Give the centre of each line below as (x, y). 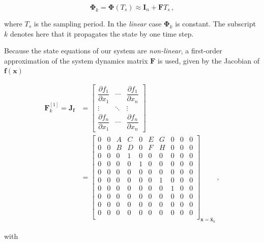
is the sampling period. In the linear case (98, 23)
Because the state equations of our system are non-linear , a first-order (113, 51)
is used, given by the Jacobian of (209, 60)
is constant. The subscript (215, 23)
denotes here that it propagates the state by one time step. (102, 33)
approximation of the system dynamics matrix (76, 60)
